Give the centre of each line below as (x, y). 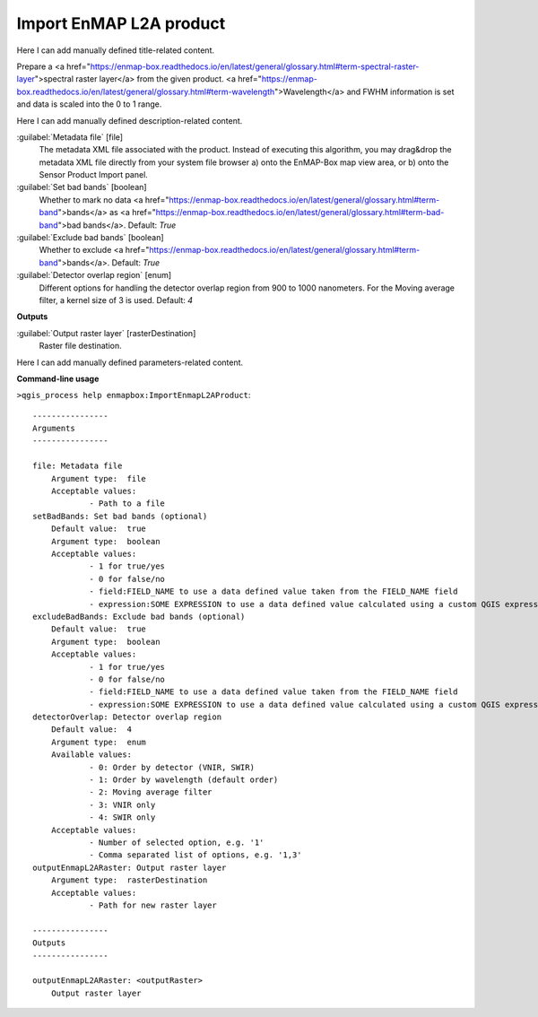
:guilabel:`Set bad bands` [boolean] (82, 187)
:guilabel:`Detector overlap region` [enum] (94, 275)
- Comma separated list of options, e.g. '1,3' (195, 855)
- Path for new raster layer (153, 905)
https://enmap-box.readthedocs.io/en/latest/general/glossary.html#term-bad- (300, 213)
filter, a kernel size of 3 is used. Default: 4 (116, 300)
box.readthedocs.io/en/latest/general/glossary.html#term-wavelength (146, 91)
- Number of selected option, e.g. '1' (177, 842)
